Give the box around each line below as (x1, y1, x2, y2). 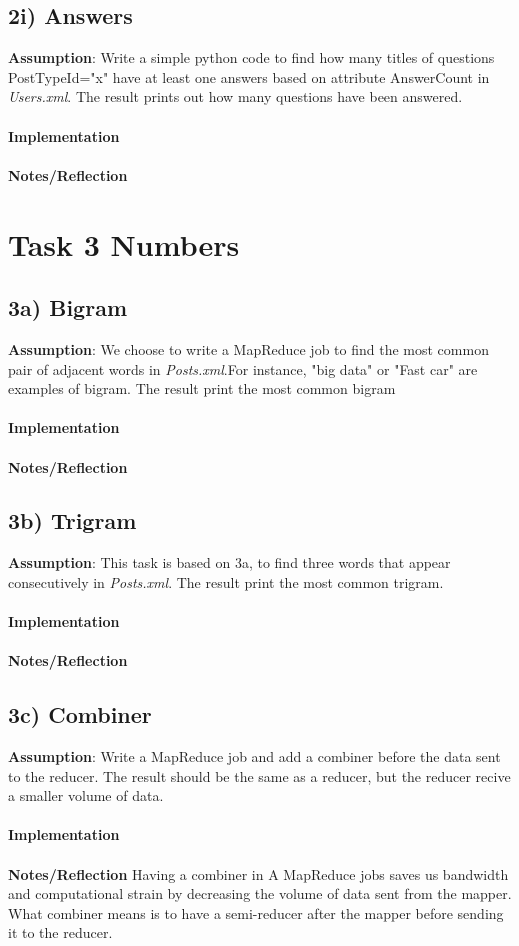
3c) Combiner (8, 699, 152, 730)
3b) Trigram (8, 505, 137, 536)
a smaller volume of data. (8, 785, 164, 806)
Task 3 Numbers (8, 223, 240, 264)
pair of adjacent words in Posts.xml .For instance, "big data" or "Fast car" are (8, 358, 478, 379)
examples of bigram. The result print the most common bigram (8, 378, 396, 399)
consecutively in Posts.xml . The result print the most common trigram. (8, 571, 444, 592)
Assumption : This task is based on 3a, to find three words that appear (8, 552, 451, 573)
